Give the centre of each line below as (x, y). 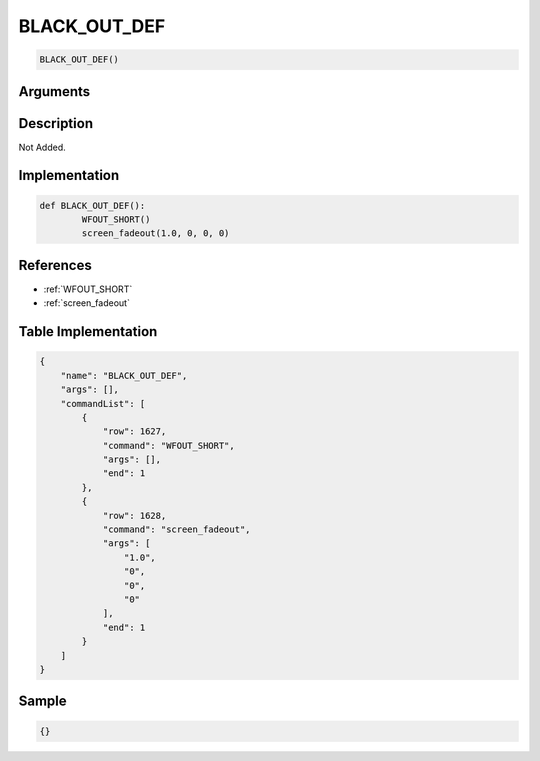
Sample (42, 701)
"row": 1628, (134, 515)
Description (56, 123)
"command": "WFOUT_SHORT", (168, 445)
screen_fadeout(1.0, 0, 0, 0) (155, 233)
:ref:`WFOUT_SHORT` (88, 289)
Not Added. (42, 147)
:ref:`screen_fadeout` (86, 303)
